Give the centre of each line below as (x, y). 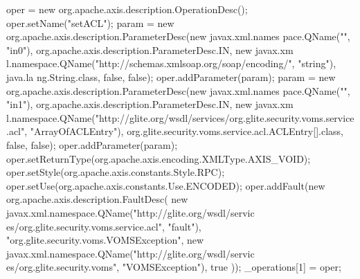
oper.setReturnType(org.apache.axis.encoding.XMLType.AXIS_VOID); (159, 158)
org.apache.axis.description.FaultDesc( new (97, 199)
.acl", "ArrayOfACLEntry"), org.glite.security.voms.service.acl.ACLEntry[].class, (175, 131)
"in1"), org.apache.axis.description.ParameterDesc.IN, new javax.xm (150, 104)
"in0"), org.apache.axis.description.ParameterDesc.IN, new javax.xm (150, 49)
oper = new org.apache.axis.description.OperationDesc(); (127, 9)
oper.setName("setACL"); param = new (90, 22)
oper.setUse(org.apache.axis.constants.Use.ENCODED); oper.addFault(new (166, 185)
